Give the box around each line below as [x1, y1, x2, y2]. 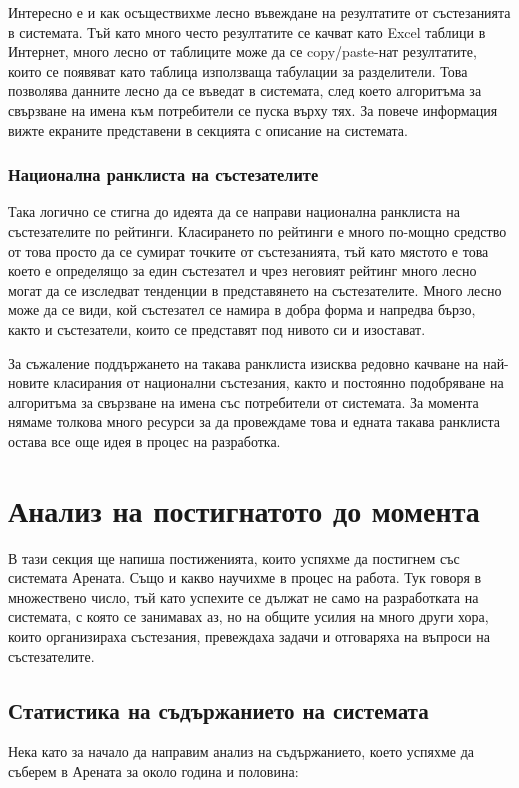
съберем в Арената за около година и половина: [8, 760, 299, 781]
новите [8, 372, 49, 393]
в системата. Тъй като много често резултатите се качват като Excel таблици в [8, 21, 486, 42]
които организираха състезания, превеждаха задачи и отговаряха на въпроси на [8, 626, 490, 646]
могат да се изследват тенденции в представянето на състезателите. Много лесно [8, 279, 502, 300]
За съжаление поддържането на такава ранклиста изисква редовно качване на [8, 352, 479, 373]
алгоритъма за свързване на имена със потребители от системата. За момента [8, 391, 479, 412]
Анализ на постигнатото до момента [8, 489, 480, 530]
